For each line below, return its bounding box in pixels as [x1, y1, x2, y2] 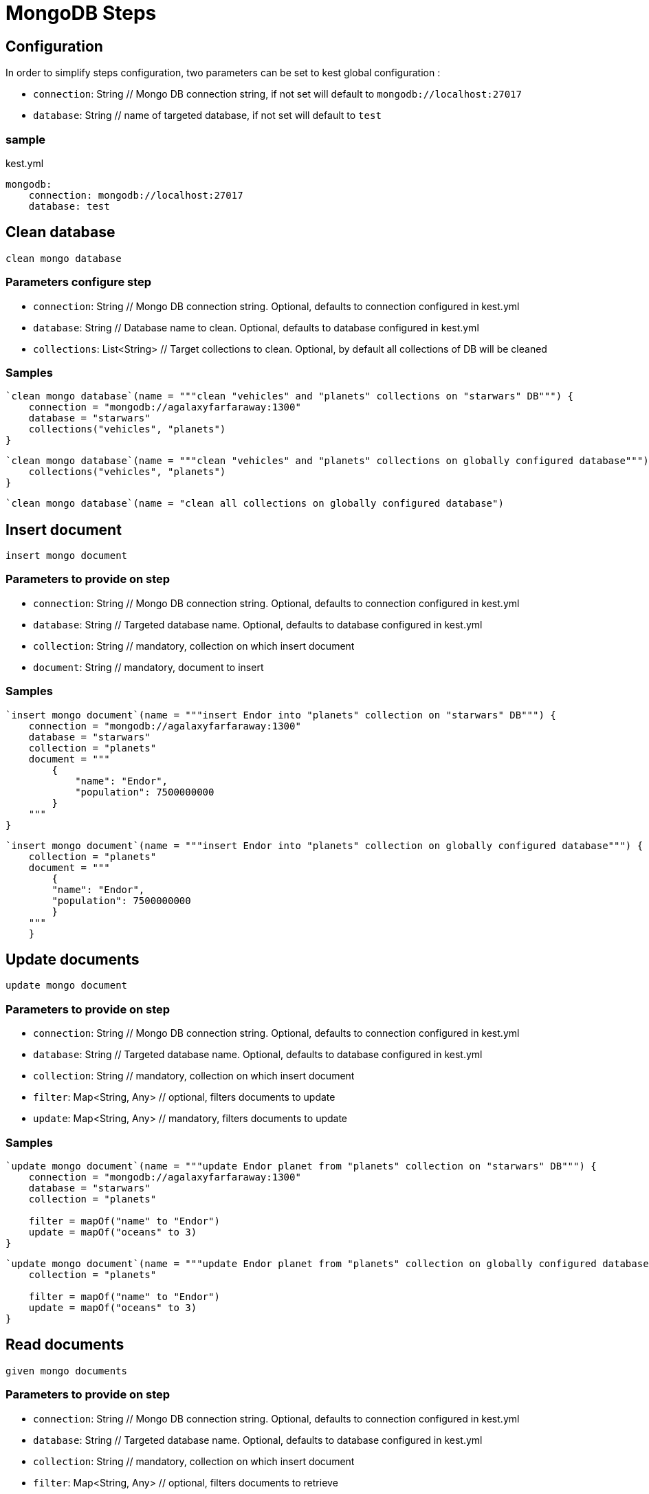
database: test [28, 200, 110, 212]
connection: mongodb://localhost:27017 [28, 189, 243, 201]
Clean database [5, 223, 115, 241]
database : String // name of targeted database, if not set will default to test [33, 109, 382, 122]
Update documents [5, 951, 140, 969]
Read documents [5, 1336, 124, 1354]
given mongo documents [5, 1365, 128, 1376]
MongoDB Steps [5, 1, 157, 25]
